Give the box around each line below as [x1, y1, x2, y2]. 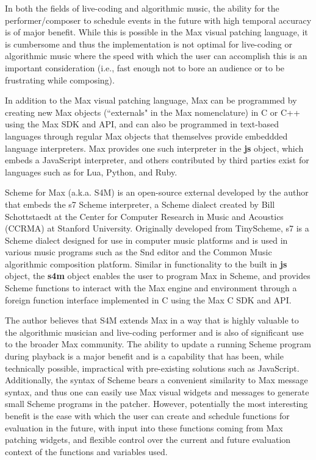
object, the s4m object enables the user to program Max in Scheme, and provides [5, 269, 311, 282]
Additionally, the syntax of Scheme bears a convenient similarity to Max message [5, 373, 308, 386]
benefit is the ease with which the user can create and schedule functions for [5, 409, 290, 422]
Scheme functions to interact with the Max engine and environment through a [5, 281, 297, 294]
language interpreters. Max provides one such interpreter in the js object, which [5, 141, 304, 154]
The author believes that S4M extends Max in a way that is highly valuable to [5, 314, 299, 327]
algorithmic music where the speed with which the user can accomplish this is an [5, 49, 307, 62]
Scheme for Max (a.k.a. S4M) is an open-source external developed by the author [5, 186, 309, 199]
